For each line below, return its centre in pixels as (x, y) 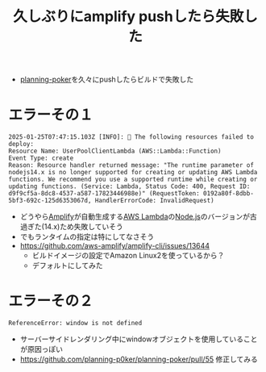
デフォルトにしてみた (67, 265)
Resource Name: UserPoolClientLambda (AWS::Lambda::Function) (115, 151)
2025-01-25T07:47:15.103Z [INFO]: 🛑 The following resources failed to (131, 137)
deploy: (21, 144)
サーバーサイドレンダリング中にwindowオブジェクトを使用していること (139, 339)
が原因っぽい (41, 349)
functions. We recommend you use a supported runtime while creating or (133, 180)
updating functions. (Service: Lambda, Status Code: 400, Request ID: (129, 186)
